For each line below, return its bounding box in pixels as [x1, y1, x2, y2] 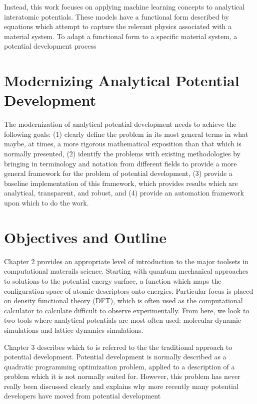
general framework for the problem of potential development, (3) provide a [4, 168, 232, 178]
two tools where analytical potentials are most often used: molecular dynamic [4, 315, 241, 325]
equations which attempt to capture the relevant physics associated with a [4, 21, 232, 32]
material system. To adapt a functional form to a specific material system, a [4, 31, 237, 41]
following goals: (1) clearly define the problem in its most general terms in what [4, 128, 248, 139]
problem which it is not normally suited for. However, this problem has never [4, 371, 240, 381]
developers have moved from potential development [4, 390, 161, 401]
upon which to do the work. [4, 197, 89, 208]
